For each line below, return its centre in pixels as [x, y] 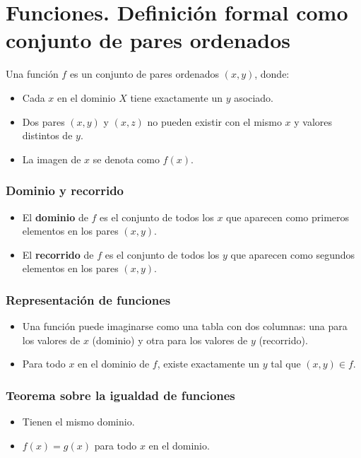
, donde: [272, 74]
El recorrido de [58, 254]
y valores [313, 121]
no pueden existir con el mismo [214, 121]
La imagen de [52, 159]
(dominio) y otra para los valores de [170, 340]
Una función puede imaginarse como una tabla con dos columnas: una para [185, 326]
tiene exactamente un [177, 97]
